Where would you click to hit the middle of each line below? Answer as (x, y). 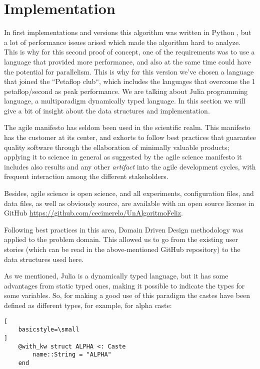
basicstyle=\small (49, 330)
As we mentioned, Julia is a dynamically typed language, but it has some (116, 276)
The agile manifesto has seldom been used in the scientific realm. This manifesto (127, 127)
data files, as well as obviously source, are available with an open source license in (129, 203)
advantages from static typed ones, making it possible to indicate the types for (124, 285)
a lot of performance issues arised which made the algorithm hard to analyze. (122, 42)
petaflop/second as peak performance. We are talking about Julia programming (126, 91)
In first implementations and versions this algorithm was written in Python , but (128, 32)
